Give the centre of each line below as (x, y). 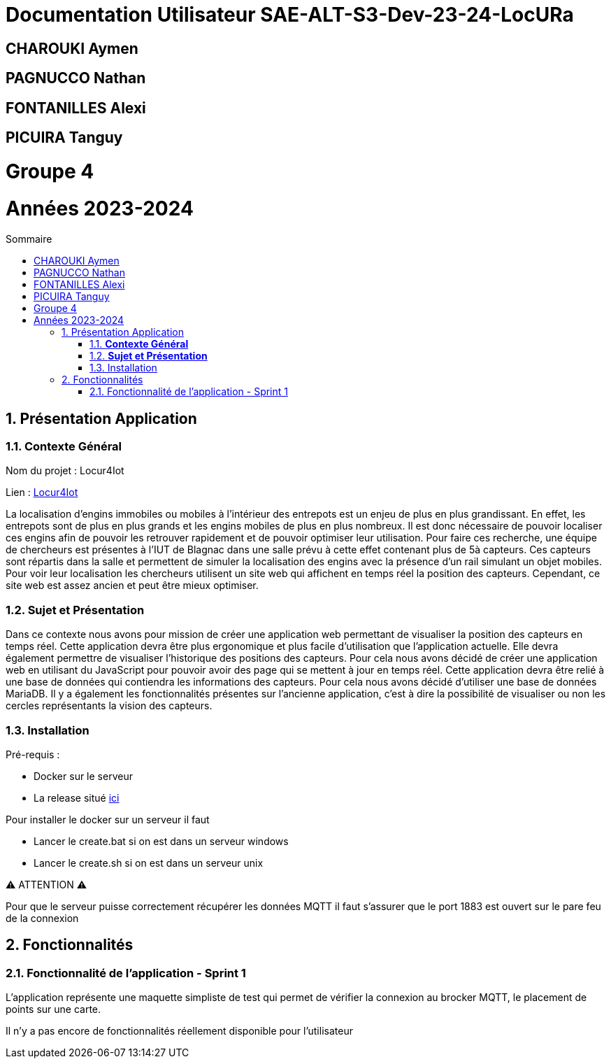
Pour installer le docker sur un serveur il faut (108, 819)
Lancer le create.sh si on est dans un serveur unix (149, 863)
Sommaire (29, 239)
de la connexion (42, 918)
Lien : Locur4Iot (42, 492)
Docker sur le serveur (83, 776)
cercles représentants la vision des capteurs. (109, 706)
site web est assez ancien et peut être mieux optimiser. (132, 586)
